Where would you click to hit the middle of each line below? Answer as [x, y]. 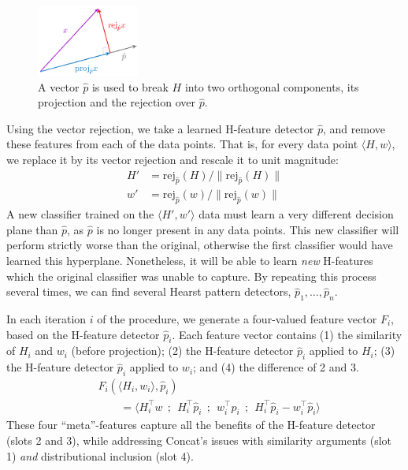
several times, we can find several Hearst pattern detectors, [149, 291]
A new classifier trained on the [80, 214]
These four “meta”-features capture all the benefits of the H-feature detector [191, 425]
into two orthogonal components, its [272, 86]
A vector [59, 86]
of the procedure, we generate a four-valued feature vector [237, 319]
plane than [32, 229]
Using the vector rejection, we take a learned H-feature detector [160, 128]
